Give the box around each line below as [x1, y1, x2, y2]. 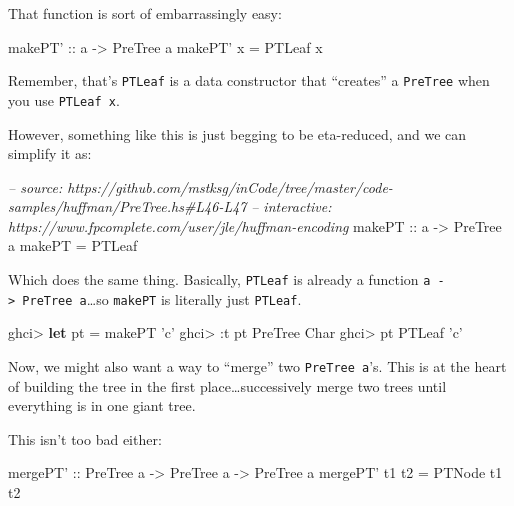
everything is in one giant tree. [8, 395, 196, 416]
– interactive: [251, 196, 332, 217]
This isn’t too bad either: [8, 428, 162, 449]
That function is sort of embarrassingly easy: [8, 3, 282, 23]
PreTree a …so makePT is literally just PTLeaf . [22, 288, 302, 309]
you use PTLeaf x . [8, 89, 120, 110]
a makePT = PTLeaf [8, 235, 138, 256]
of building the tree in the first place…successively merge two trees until [8, 375, 447, 396]
